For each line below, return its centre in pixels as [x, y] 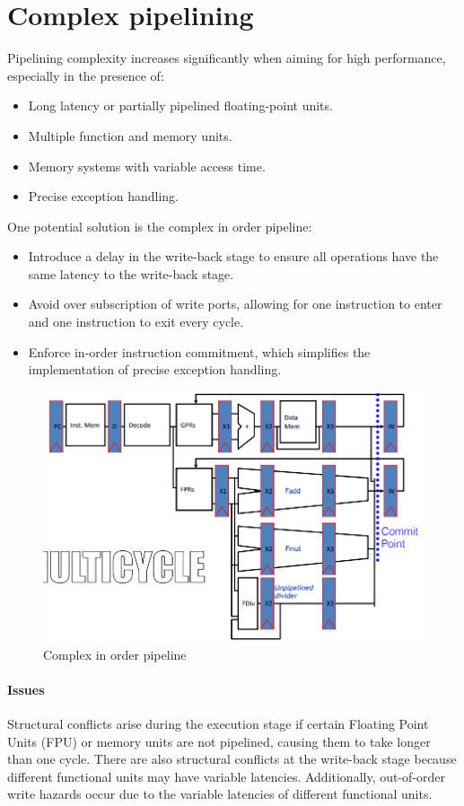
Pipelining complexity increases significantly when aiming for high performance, [227, 58]
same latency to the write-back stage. [131, 273]
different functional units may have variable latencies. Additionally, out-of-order [227, 776]
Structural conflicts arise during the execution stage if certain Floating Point [218, 724]
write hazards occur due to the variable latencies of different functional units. [220, 794]
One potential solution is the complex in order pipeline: [160, 226]
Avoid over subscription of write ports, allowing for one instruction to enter [235, 304]
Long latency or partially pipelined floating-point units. [180, 105]
